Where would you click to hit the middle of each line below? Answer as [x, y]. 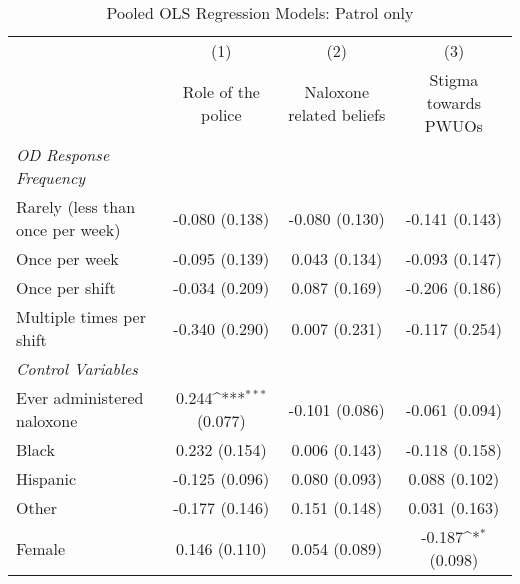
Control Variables [77, 368]
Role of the [221, 91]
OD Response [63, 154]
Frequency [51, 177]
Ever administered [80, 397]
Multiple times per [81, 316]
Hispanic [46, 478]
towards [454, 102]
